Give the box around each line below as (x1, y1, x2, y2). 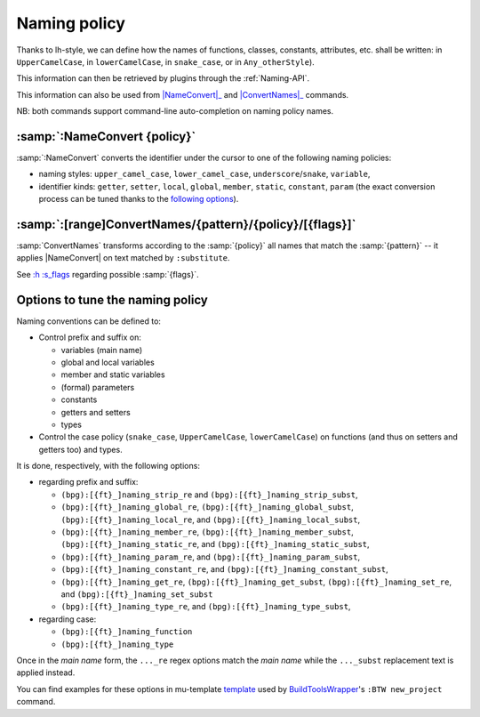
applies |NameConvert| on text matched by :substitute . (16, 253, 230, 263)
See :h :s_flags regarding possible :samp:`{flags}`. (16, 269, 199, 279)
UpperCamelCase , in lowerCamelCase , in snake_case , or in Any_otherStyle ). (16, 56, 315, 67)
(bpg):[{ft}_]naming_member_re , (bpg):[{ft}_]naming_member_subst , (60, 527, 355, 537)
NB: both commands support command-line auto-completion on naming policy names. (16, 106, 334, 117)
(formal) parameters (60, 382, 135, 392)
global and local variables (60, 357, 155, 367)
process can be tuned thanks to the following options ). (38, 194, 239, 205)
